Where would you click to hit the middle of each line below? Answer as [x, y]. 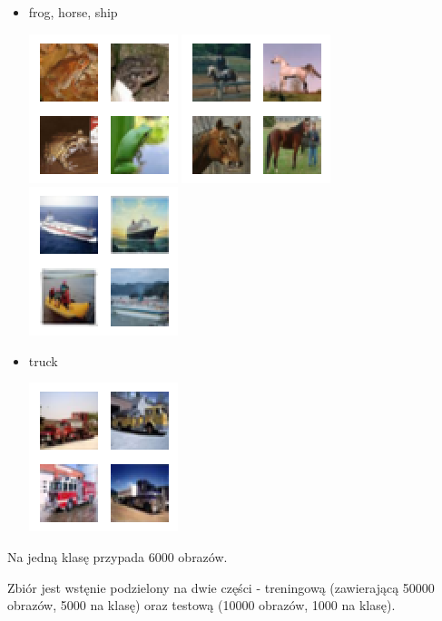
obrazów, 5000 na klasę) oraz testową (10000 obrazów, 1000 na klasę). [201, 605]
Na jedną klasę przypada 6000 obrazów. [118, 556]
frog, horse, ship [73, 12]
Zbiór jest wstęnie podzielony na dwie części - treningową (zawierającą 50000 [221, 587]
